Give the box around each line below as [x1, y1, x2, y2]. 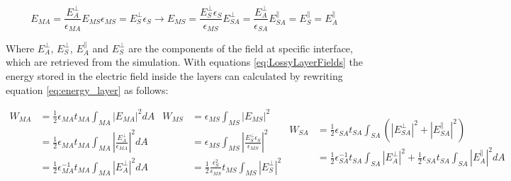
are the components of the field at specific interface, [128, 40, 353, 55]
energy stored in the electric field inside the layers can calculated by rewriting [6, 69, 343, 83]
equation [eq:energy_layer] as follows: [6, 82, 169, 97]
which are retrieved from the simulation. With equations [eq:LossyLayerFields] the [6, 54, 364, 69]
